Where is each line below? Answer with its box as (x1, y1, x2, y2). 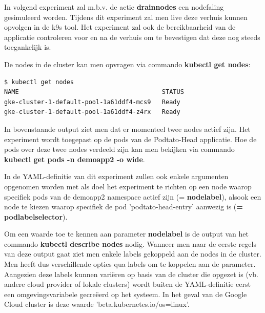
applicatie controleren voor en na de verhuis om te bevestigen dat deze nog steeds (4, 31, 260, 42)
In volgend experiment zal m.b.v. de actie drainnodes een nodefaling (4, 2, 224, 12)
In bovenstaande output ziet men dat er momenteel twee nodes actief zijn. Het (4, 123, 251, 134)
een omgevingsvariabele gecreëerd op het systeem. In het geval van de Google (4, 288, 247, 299)
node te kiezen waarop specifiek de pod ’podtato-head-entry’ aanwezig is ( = (4, 201, 243, 212)
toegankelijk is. (4, 42, 51, 52)
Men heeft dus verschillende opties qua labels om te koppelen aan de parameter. (4, 259, 256, 269)
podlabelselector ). (4, 211, 68, 222)
